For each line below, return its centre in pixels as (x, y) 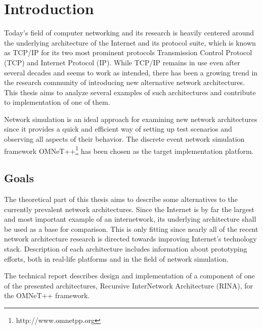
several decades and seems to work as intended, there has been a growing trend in (131, 72)
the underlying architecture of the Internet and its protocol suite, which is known (130, 42)
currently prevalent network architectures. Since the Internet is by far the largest (129, 209)
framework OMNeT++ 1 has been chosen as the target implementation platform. (129, 150)
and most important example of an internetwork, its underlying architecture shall (130, 219)
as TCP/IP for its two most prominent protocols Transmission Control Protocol (128, 52)
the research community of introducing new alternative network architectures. (125, 82)
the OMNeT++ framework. (47, 295)
